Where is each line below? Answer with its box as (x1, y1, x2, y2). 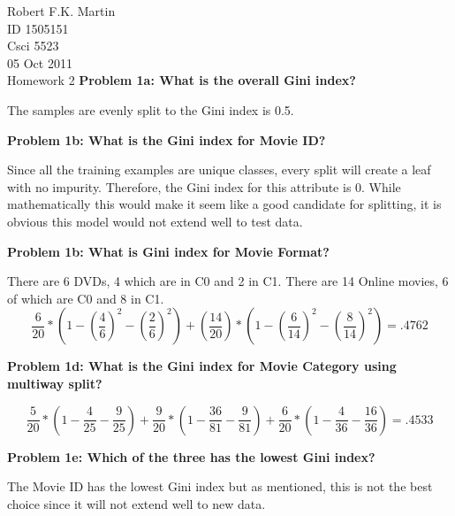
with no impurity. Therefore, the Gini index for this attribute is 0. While (7, 177, 401, 196)
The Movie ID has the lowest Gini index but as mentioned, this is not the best (7, 477, 433, 496)
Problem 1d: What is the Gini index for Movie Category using (7, 357, 397, 375)
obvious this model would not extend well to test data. (7, 212, 303, 230)
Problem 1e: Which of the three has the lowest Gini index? (7, 447, 375, 466)
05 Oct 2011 (7, 53, 72, 72)
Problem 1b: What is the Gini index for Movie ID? (7, 130, 326, 149)
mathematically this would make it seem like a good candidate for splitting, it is (7, 195, 442, 213)
